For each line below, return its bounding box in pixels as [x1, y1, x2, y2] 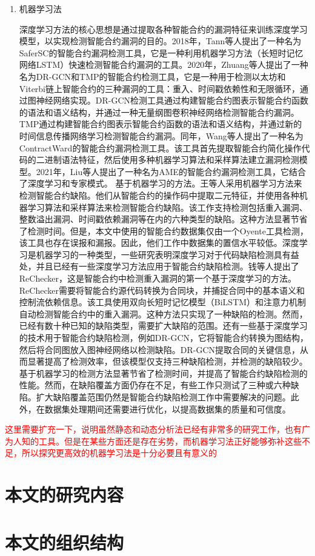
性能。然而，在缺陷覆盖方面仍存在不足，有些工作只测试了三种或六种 [19, 379, 291, 391]
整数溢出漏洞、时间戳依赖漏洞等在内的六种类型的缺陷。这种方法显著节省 [19, 213, 308, 225]
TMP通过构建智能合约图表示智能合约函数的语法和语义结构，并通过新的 [19, 117, 302, 130]
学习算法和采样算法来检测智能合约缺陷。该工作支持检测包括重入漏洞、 [27, 200, 308, 213]
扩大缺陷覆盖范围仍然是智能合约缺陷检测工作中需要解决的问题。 [36, 391, 291, 403]
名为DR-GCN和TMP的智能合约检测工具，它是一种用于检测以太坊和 [19, 70, 286, 82]
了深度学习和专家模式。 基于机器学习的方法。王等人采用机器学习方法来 [19, 177, 302, 190]
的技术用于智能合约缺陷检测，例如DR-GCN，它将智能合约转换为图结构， [19, 331, 309, 344]
